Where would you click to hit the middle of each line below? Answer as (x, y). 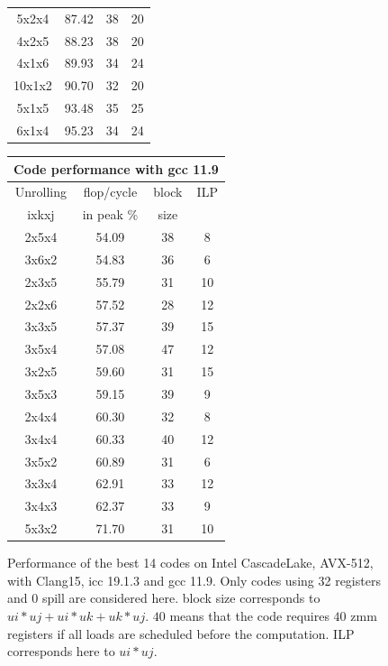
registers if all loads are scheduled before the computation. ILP (181, 633)
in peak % (110, 214)
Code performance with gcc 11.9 (116, 168)
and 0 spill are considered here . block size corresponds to (164, 598)
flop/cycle (110, 192)
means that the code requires (249, 615)
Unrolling (41, 192)
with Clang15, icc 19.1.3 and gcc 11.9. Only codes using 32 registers (194, 580)
